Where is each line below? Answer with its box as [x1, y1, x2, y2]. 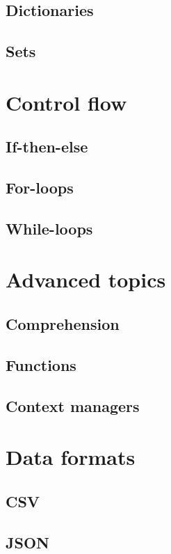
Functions [6, 354, 76, 375]
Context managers [6, 395, 140, 416]
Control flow [6, 88, 127, 116]
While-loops [6, 217, 93, 239]
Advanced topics [6, 265, 166, 294]
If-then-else [6, 136, 88, 157]
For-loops [6, 177, 74, 198]
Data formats [6, 443, 136, 471]
